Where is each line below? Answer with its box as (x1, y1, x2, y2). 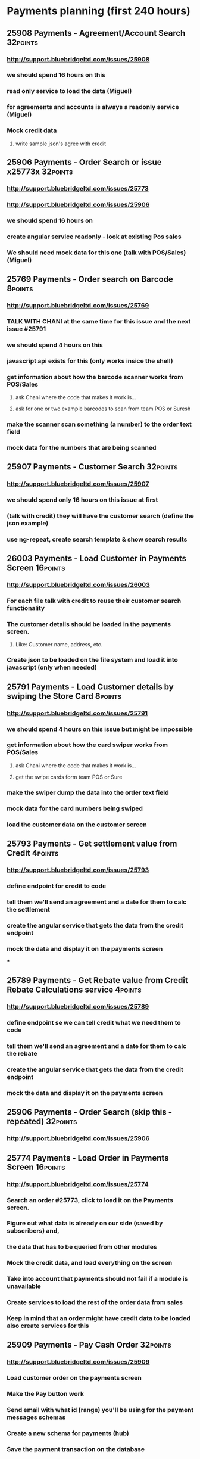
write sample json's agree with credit (15, 140, 107, 147)
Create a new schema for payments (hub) (7, 1429, 130, 1438)
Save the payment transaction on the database (7, 1445, 145, 1453)
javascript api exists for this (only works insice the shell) (7, 356, 173, 365)
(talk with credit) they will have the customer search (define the (7, 511, 194, 519)
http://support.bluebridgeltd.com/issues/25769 (7, 301, 149, 309)
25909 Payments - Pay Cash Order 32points (7, 1340, 171, 1350)
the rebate (7, 1050, 37, 1058)
